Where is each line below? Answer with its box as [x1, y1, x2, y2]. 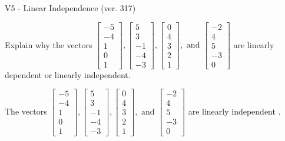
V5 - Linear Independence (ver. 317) [5, 2, 136, 14]
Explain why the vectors [5, 38, 92, 51]
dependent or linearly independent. [5, 68, 131, 80]
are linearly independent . [188, 105, 281, 117]
